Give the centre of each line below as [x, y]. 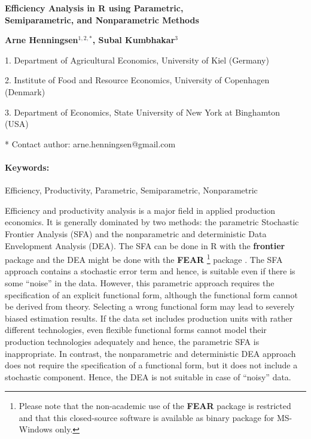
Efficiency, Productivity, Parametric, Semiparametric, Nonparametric [131, 190]
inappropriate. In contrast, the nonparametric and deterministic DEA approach [150, 353]
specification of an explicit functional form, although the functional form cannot [151, 294]
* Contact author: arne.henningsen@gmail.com [90, 143]
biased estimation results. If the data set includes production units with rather [149, 318]
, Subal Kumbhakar [134, 40]
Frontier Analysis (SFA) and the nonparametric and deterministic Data [136, 233]
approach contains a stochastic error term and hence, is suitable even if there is [150, 271]
